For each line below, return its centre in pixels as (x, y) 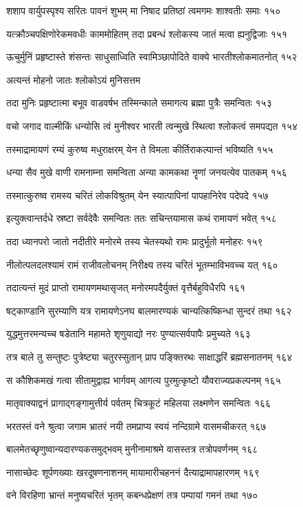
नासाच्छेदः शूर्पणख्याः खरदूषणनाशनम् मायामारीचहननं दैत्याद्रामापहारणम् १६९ (133, 472)
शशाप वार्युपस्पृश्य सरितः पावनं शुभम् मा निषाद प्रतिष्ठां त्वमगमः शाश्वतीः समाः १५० (144, 10)
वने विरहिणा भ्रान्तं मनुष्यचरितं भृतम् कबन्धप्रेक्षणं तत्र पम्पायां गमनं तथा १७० (132, 495)
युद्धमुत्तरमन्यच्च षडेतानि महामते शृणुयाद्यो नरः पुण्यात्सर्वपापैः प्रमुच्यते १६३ (128, 334)
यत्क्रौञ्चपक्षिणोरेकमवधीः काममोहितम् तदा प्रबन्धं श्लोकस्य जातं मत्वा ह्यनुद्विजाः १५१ (147, 33)
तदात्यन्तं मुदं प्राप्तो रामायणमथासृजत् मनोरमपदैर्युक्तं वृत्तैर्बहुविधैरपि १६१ (126, 288)
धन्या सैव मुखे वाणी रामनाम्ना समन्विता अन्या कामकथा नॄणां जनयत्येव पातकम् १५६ (147, 172)
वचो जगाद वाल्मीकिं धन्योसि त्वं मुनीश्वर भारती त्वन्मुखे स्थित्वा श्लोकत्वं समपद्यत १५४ (152, 125)
